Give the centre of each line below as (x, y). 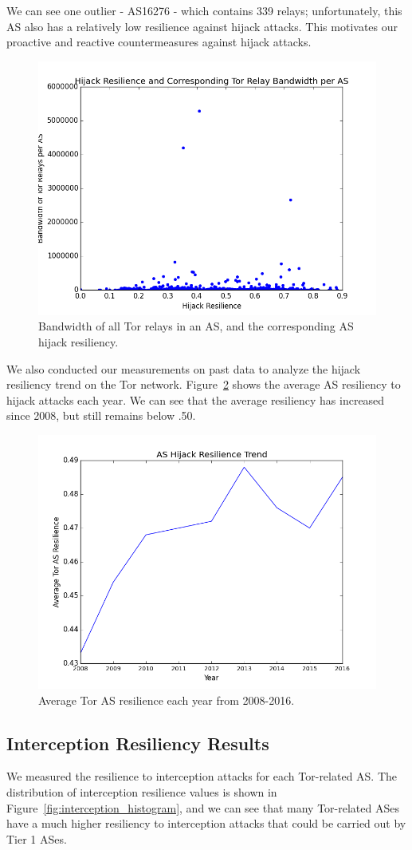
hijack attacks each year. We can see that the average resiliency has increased (196, 399)
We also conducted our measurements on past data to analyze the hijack (184, 368)
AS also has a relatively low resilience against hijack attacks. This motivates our (202, 26)
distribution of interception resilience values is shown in (142, 791)
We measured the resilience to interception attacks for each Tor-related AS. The (202, 776)
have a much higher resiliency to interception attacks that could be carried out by (206, 823)
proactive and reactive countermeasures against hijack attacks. (159, 42)
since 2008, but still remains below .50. (101, 415)
